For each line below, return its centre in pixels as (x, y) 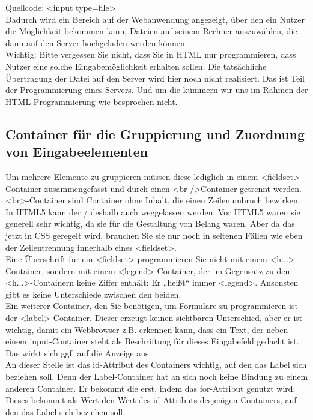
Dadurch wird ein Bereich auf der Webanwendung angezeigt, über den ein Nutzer (155, 19)
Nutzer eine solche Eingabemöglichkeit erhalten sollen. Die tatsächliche (136, 66)
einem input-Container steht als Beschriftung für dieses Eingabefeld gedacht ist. (152, 341)
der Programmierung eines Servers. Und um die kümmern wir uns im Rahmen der (157, 90)
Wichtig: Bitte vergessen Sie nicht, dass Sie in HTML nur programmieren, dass (151, 54)
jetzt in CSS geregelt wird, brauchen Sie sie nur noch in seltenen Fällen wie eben (154, 235)
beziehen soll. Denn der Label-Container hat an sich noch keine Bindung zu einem (157, 376)
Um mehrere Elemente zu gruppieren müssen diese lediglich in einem (132, 176)
